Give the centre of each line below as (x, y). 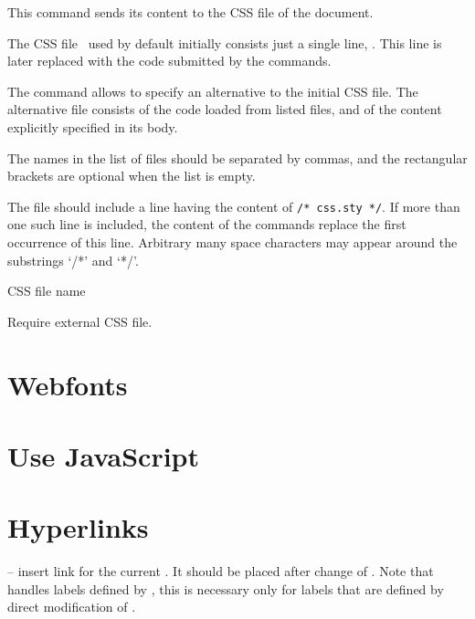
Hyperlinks (78, 527)
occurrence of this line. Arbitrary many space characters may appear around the (232, 242)
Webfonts (68, 384)
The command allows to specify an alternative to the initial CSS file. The (213, 91)
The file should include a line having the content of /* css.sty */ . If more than (234, 206)
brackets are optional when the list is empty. (132, 176)
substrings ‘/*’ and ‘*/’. (73, 260)
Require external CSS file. (80, 321)
